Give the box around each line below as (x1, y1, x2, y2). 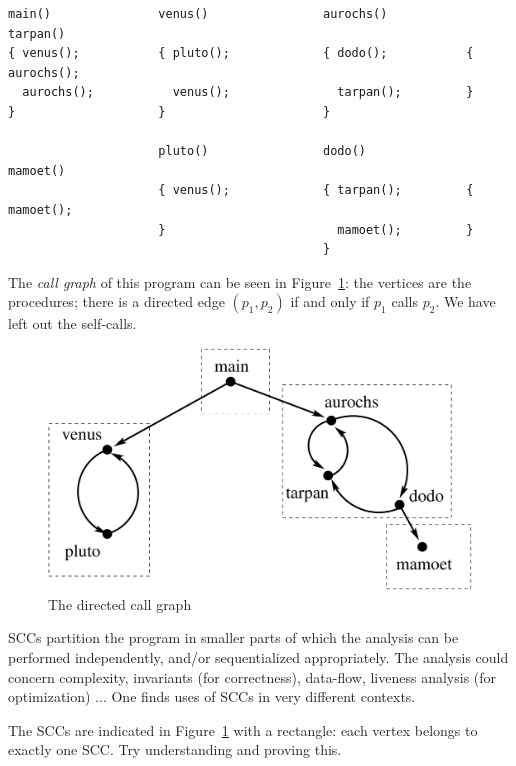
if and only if (290, 291, 370, 312)
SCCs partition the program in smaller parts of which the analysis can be (8, 627, 459, 648)
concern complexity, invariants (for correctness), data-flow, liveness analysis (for (8, 666, 497, 687)
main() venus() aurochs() (8, 7, 388, 21)
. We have (435, 291, 496, 312)
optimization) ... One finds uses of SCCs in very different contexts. (8, 686, 416, 707)
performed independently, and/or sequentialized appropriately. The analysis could (8, 646, 509, 667)
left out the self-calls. (8, 313, 137, 334)
